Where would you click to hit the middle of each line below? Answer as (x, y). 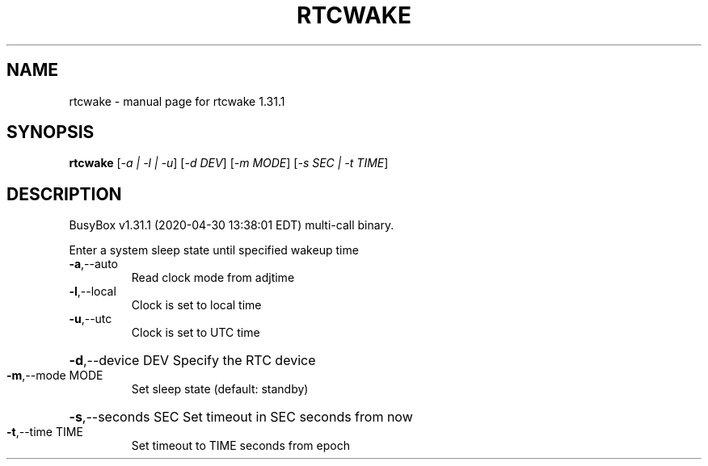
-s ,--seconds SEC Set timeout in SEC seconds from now (241, 417)
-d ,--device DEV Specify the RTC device (192, 361)
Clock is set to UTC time (196, 333)
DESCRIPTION (64, 194)
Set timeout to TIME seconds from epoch (240, 446)
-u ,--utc (91, 319)
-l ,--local (93, 292)
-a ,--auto (93, 264)
